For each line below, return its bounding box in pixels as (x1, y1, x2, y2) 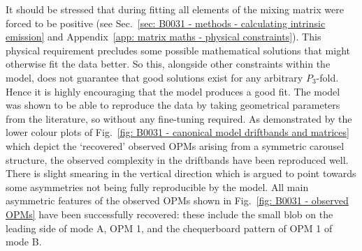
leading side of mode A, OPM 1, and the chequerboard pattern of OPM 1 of (6, 220, 333, 235)
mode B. (6, 234, 42, 249)
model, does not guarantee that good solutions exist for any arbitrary (6, 70, 303, 84)
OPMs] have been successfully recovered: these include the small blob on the (6, 206, 333, 221)
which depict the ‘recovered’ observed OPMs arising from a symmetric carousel (6, 138, 345, 153)
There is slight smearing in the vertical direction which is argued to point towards (6, 166, 356, 181)
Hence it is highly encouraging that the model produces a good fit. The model (6, 84, 340, 98)
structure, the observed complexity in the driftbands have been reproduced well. (6, 152, 349, 167)
